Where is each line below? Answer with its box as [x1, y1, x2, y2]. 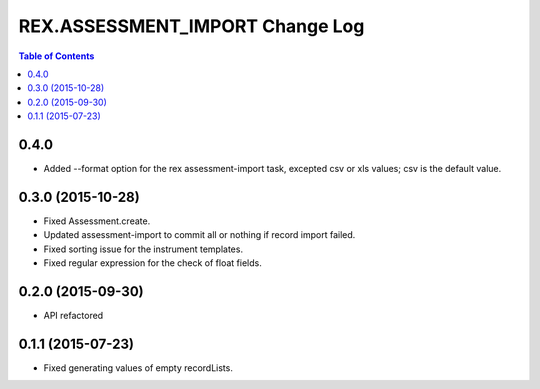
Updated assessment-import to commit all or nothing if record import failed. [43, 229, 356, 241]
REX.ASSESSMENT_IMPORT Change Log [18, 15, 365, 37]
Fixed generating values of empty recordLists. [43, 361, 234, 374]
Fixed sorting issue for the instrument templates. [43, 243, 244, 255]
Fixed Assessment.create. [43, 215, 151, 227]
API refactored [43, 310, 104, 321]
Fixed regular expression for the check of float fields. [43, 257, 262, 269]
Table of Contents [18, 50, 95, 62]
